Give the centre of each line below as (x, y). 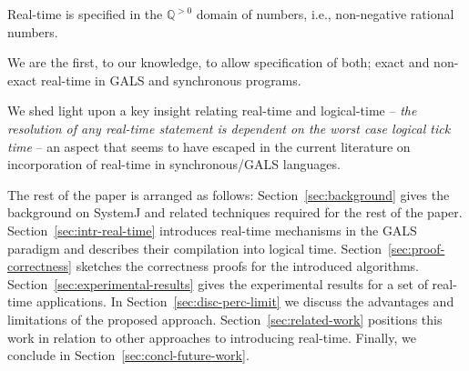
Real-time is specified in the (85, 14)
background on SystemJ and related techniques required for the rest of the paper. (235, 212)
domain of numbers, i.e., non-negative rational (325, 14)
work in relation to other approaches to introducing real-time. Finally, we (212, 337)
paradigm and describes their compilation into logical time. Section (194, 248)
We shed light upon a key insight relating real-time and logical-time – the (212, 110)
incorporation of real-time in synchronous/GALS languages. (174, 164)
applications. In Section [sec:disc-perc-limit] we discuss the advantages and (245, 301)
